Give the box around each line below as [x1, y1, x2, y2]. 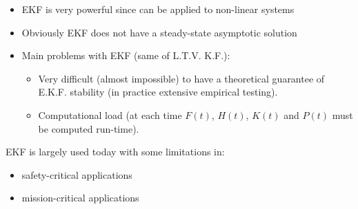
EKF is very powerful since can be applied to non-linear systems [21, 2, 295, 16]
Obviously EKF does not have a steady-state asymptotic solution [21, 25, 297, 39]
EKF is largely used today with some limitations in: [6, 144, 225, 159]
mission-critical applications [21, 190, 139, 205]
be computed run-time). [38, 121, 139, 135]
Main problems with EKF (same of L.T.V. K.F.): [21, 48, 230, 63]
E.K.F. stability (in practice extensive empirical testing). [38, 85, 278, 99]
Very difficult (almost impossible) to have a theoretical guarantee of [38, 71, 325, 85]
